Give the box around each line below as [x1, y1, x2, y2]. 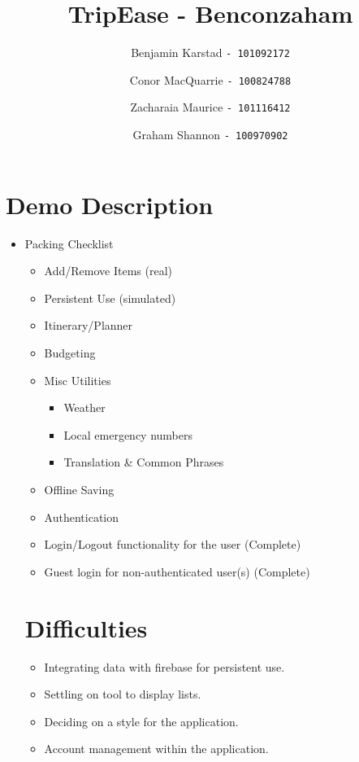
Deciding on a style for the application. [44, 712, 239, 729]
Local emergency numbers [63, 426, 192, 443]
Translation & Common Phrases [63, 453, 224, 471]
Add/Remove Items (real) [44, 262, 172, 279]
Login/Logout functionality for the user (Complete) [44, 536, 301, 553]
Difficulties [24, 611, 148, 644]
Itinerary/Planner [44, 317, 133, 334]
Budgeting [44, 344, 96, 361]
